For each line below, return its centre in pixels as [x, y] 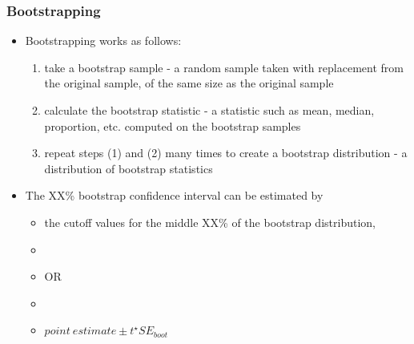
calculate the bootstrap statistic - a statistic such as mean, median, [209, 110]
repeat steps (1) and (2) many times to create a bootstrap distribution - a [226, 153]
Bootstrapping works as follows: [103, 40]
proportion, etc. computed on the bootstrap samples [173, 125]
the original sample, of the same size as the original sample [189, 83]
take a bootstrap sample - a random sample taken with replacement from [224, 67]
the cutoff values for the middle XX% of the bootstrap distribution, [210, 222]
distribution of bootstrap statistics [129, 168]
